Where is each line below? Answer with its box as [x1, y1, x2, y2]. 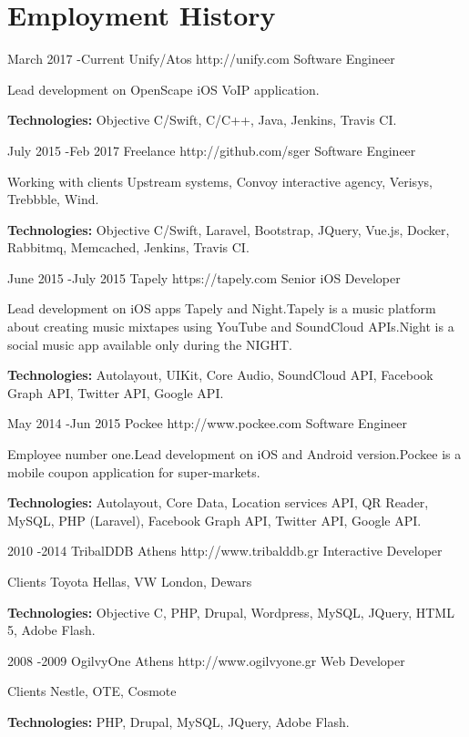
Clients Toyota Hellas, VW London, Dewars [7, 572, 252, 590]
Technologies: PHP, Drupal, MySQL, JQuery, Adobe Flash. [7, 711, 350, 731]
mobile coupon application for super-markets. [7, 462, 260, 481]
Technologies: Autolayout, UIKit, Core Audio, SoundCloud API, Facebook [7, 365, 433, 384]
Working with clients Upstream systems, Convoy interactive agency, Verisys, [7, 171, 433, 190]
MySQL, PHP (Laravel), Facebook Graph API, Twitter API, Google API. [7, 510, 422, 529]
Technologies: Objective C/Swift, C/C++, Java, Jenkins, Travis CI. [7, 110, 397, 129]
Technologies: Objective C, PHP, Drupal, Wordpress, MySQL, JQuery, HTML [7, 602, 454, 621]
